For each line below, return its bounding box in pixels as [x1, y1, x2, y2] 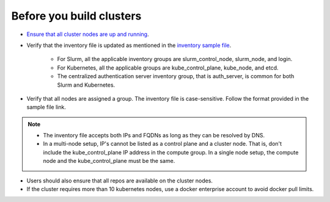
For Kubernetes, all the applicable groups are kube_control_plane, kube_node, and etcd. [57, 64, 279, 71]
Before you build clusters [11, 9, 142, 23]
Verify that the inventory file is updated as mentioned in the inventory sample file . [26, 41, 232, 49]
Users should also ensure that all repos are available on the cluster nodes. [26, 177, 213, 184]
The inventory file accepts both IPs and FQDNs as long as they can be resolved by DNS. [43, 132, 265, 139]
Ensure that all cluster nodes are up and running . [26, 31, 149, 38]
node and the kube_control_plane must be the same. [43, 157, 175, 165]
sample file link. [26, 104, 67, 111]
